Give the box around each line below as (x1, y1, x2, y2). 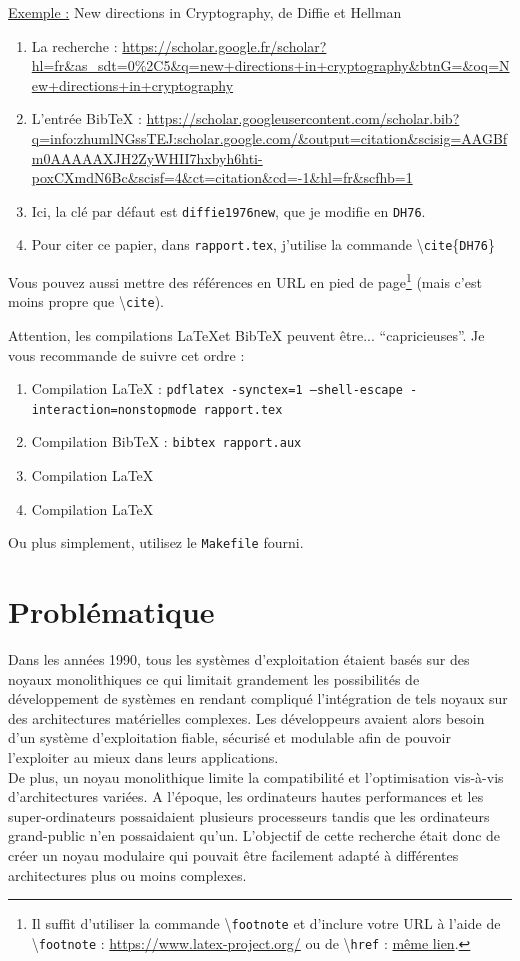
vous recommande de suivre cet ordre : (8, 344, 245, 365)
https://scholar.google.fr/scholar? (122, 35, 327, 56)
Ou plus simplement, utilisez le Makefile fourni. (8, 532, 304, 553)
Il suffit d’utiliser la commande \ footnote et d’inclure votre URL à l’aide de (31, 913, 501, 934)
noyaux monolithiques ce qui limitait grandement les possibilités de (8, 668, 420, 689)
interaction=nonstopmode (31, 402, 197, 417)
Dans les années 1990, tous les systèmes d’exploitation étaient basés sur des (8, 649, 470, 670)
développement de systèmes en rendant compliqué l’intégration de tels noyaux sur (8, 688, 508, 709)
